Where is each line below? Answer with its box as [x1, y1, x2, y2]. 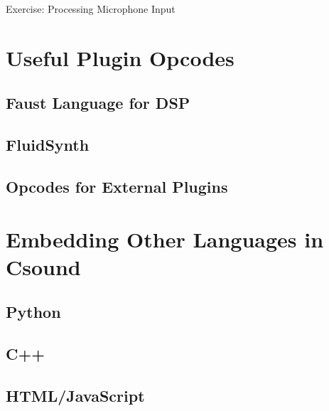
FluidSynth [6, 134, 90, 156]
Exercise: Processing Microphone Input [6, 1, 176, 16]
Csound [6, 252, 81, 281]
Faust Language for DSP [6, 92, 190, 114]
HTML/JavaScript [6, 384, 145, 406]
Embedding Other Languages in [6, 224, 324, 253]
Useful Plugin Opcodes [6, 43, 234, 72]
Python [6, 301, 61, 323]
